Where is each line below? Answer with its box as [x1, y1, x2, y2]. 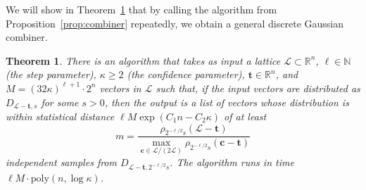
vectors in [99, 80, 141, 95]
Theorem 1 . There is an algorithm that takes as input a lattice [6, 53, 281, 68]
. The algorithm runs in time [170, 154, 294, 169]
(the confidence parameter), [127, 67, 245, 82]
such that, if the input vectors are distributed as [156, 80, 360, 95]
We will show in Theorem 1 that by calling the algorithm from [6, 2, 277, 16]
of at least [224, 109, 267, 124]
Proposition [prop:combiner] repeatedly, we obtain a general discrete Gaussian [6, 15, 344, 30]
